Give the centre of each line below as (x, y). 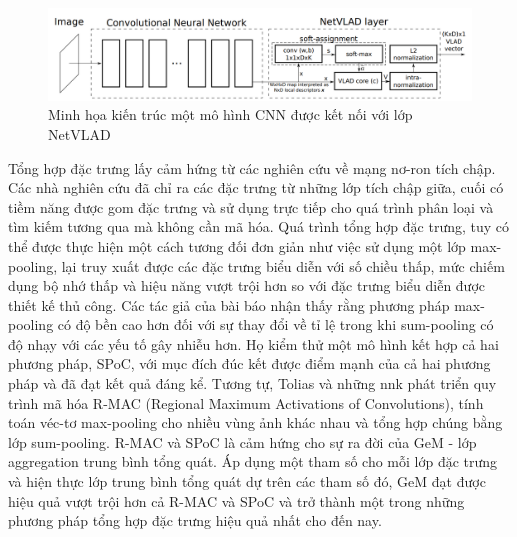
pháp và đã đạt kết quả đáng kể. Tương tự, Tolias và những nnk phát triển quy (252, 383)
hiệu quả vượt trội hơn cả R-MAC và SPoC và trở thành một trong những (236, 500)
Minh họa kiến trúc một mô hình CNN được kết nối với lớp (230, 114)
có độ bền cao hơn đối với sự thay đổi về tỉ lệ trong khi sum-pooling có (275, 324)
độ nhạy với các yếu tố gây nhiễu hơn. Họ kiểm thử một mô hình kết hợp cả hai (253, 343)
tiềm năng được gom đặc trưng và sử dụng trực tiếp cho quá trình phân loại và (251, 206)
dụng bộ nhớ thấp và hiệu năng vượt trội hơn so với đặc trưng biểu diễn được (247, 285)
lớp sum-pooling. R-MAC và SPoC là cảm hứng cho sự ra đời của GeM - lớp (242, 441)
